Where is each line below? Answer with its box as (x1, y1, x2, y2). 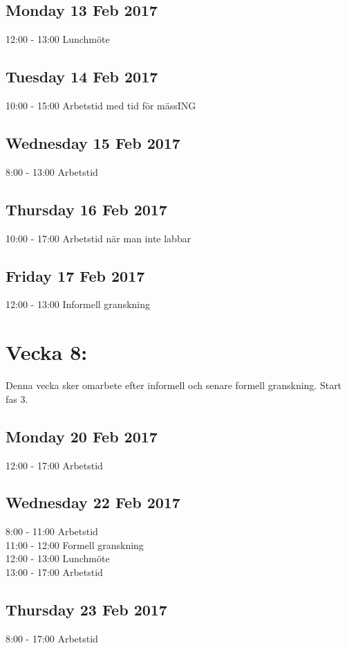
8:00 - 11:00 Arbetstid (6, 524, 98, 539)
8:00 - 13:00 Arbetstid (6, 164, 98, 179)
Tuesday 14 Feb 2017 (6, 66, 158, 87)
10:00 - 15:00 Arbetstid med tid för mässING (6, 98, 196, 112)
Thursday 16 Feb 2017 (6, 198, 167, 219)
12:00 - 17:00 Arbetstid (6, 458, 103, 472)
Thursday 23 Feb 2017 (6, 599, 167, 620)
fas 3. (6, 391, 28, 406)
